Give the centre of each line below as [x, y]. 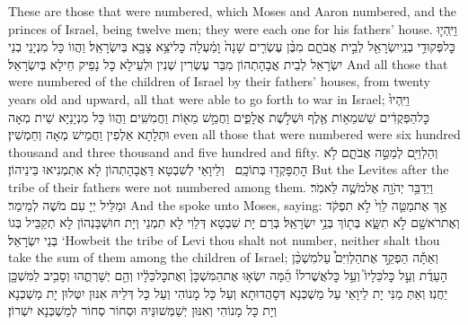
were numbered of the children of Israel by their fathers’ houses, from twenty [219, 81]
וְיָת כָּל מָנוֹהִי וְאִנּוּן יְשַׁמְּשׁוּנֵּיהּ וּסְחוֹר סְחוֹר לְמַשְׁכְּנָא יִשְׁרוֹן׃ [143, 310]
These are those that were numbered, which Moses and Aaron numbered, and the [233, 11]
